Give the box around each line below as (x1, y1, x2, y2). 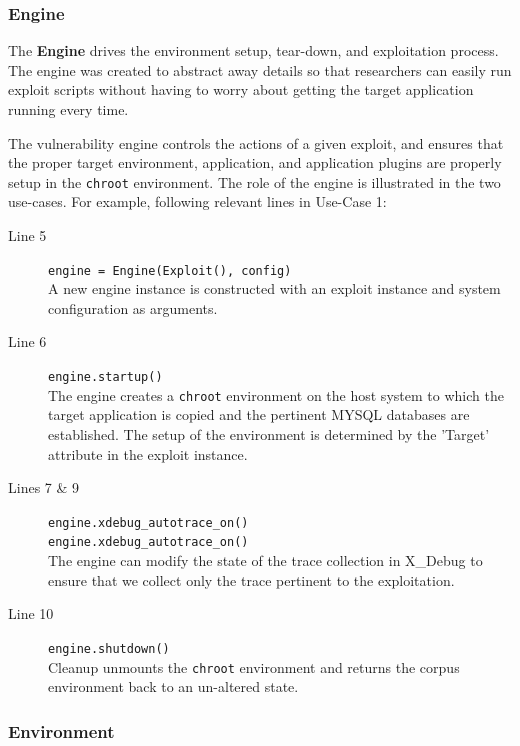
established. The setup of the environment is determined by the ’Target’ (48, 423, 490, 444)
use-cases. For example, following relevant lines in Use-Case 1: (8, 191, 387, 212)
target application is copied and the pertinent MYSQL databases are (48, 404, 470, 425)
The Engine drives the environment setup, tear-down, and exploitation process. (8, 40, 499, 61)
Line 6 (8, 331, 47, 352)
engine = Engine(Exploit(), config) (48, 263, 292, 278)
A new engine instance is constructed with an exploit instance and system (48, 278, 501, 299)
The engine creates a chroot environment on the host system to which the (48, 384, 504, 405)
